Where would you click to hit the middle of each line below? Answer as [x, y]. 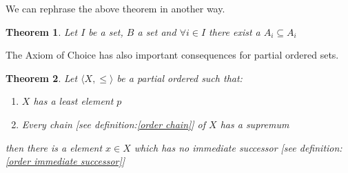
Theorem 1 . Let [42, 31]
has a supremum [255, 124]
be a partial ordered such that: [180, 78]
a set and [157, 31]
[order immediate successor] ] [65, 161]
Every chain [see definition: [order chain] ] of [114, 124]
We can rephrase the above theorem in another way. [115, 8]
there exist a [235, 31]
